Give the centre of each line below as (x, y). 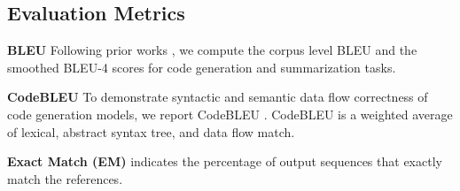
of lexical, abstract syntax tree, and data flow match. (151, 131)
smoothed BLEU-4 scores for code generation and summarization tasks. (202, 67)
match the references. (65, 178)
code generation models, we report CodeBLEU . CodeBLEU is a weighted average (230, 114)
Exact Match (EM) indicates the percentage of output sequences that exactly (225, 161)
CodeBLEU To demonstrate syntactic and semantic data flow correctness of (218, 97)
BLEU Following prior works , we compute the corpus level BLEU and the (212, 50)
